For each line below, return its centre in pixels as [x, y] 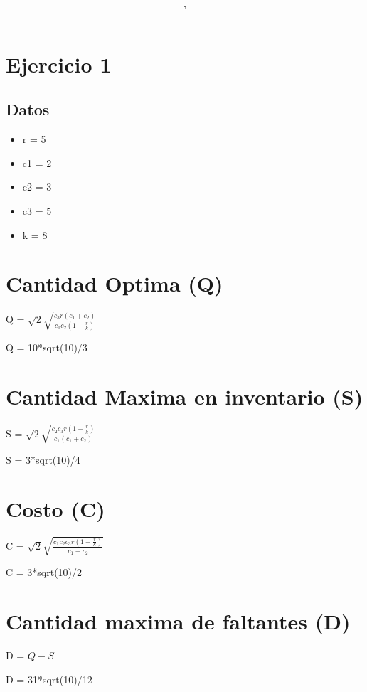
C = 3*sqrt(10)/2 [44, 572]
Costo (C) [55, 508]
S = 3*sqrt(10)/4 [43, 460]
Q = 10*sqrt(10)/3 [47, 347]
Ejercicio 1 [59, 64]
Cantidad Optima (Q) [115, 283]
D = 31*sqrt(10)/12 [49, 679]
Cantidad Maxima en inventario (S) [185, 396]
